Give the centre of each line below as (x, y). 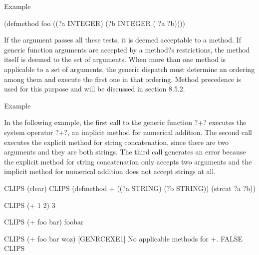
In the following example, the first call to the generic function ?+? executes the (125, 122)
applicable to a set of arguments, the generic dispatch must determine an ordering (129, 69)
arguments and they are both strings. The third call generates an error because (125, 152)
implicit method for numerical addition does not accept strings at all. (110, 171)
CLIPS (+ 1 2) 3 (30, 205)
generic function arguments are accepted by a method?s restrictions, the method (127, 49)
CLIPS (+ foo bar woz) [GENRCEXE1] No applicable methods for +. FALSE (124, 238)
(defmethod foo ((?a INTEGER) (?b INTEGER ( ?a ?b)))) (95, 23)
